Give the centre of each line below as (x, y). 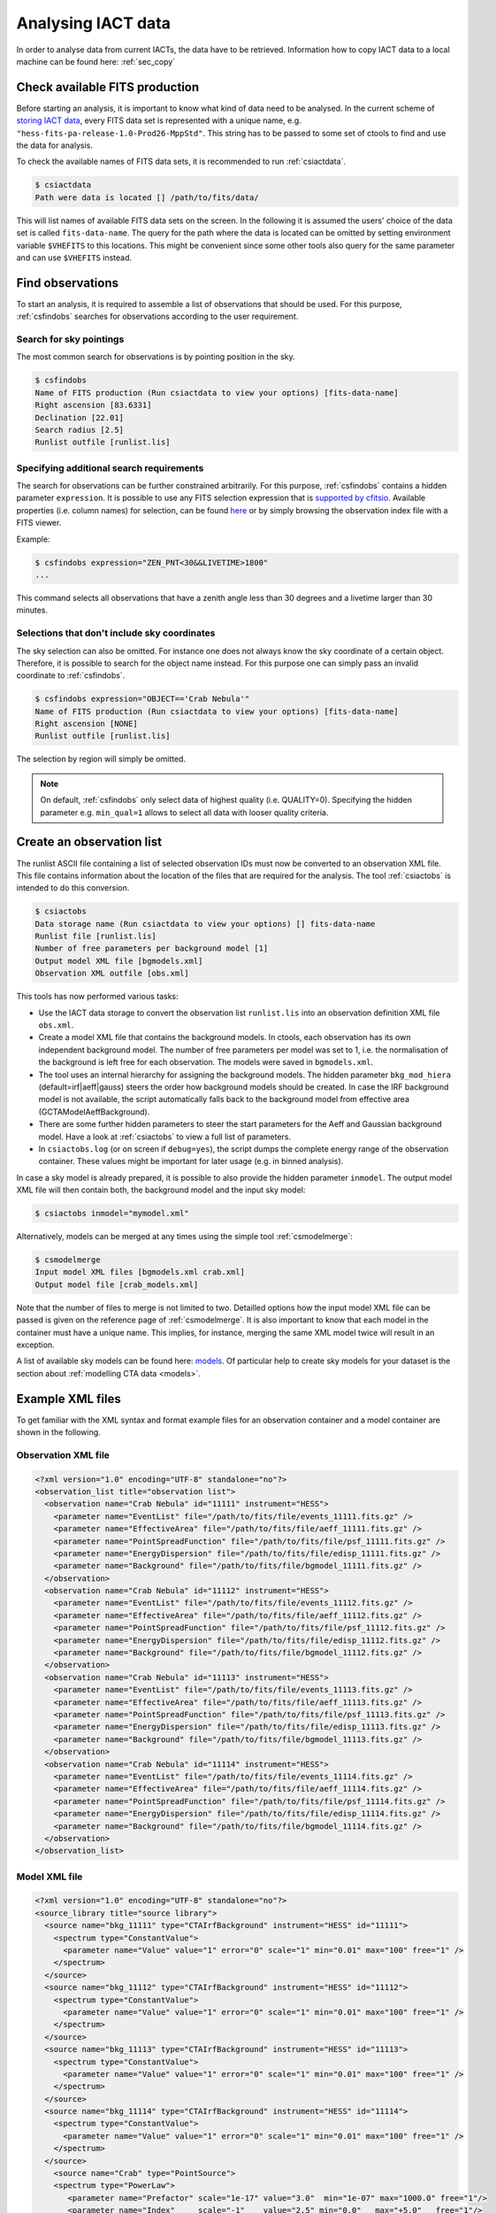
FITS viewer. (39, 523)
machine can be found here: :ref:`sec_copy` (96, 61)
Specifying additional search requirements (110, 467)
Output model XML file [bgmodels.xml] (119, 961)
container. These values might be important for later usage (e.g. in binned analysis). (191, 1161)
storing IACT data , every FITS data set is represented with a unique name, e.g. (159, 120)
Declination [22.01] (79, 417)
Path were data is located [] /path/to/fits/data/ (147, 197)
